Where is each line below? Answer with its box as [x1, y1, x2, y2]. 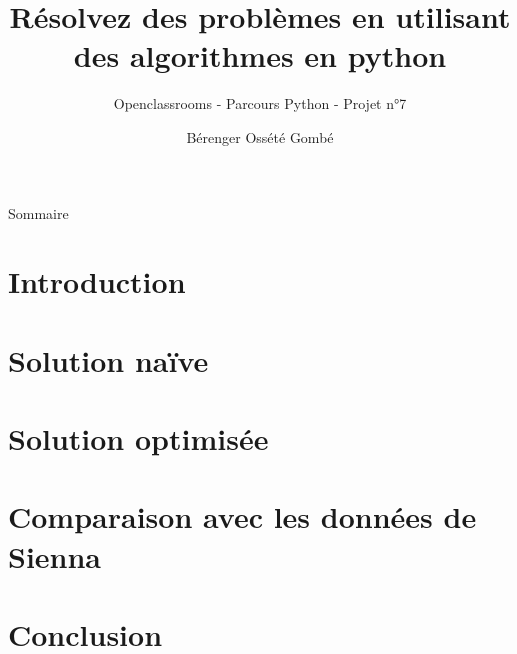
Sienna [8, 535, 102, 576]
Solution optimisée [8, 418, 269, 459]
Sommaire [8, 202, 69, 223]
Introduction [8, 261, 186, 302]
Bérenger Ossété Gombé [186, 126, 334, 147]
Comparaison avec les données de [8, 496, 477, 537]
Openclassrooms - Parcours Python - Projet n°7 [113, 93, 407, 114]
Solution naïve [8, 339, 209, 380]
